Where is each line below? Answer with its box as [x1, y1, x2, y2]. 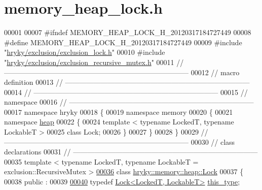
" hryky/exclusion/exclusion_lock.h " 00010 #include [4, 47, 165, 57]
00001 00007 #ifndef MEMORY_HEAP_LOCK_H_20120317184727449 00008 [4, 27, 251, 38]
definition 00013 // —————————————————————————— [4, 77, 250, 87]
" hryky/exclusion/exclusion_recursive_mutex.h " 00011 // [4, 56, 184, 67]
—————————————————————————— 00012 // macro [4, 67, 240, 77]
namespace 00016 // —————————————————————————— [4, 97, 254, 107]
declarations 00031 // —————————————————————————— [4, 146, 258, 157]
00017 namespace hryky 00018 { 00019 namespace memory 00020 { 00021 [4, 106, 233, 117]
